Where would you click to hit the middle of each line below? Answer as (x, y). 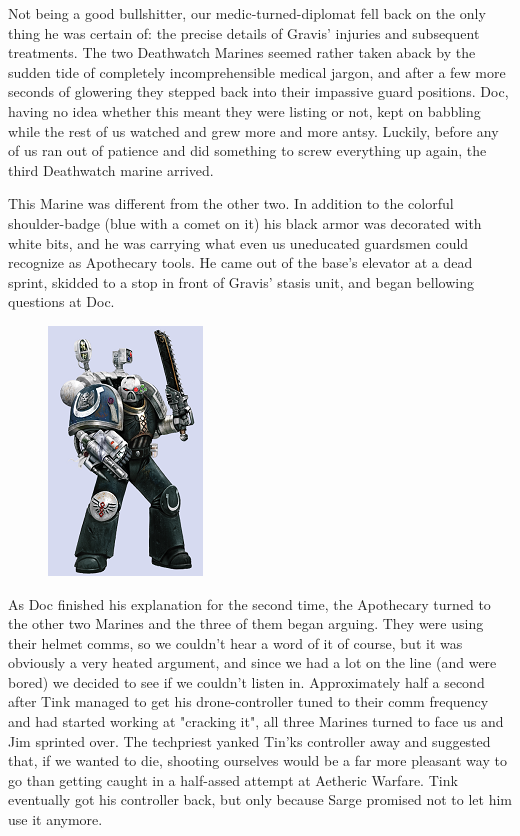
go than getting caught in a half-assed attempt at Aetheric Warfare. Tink (233, 779)
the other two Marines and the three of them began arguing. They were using (246, 623)
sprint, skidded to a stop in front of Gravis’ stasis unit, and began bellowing (241, 281)
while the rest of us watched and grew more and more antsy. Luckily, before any (253, 130)
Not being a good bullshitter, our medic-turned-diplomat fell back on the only (247, 13)
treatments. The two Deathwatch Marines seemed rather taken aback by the (242, 52)
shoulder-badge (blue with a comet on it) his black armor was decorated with (245, 222)
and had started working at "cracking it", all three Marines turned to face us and (256, 721)
